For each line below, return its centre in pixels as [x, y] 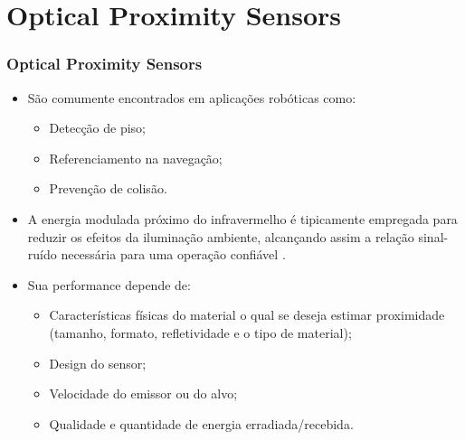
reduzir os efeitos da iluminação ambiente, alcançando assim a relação [221, 236]
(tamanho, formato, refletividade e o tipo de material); [200, 332]
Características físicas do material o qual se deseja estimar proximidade [247, 315]
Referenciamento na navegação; [136, 158]
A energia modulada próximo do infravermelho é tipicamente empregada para [242, 218]
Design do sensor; [98, 363]
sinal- [433, 236]
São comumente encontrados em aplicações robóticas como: [192, 97]
